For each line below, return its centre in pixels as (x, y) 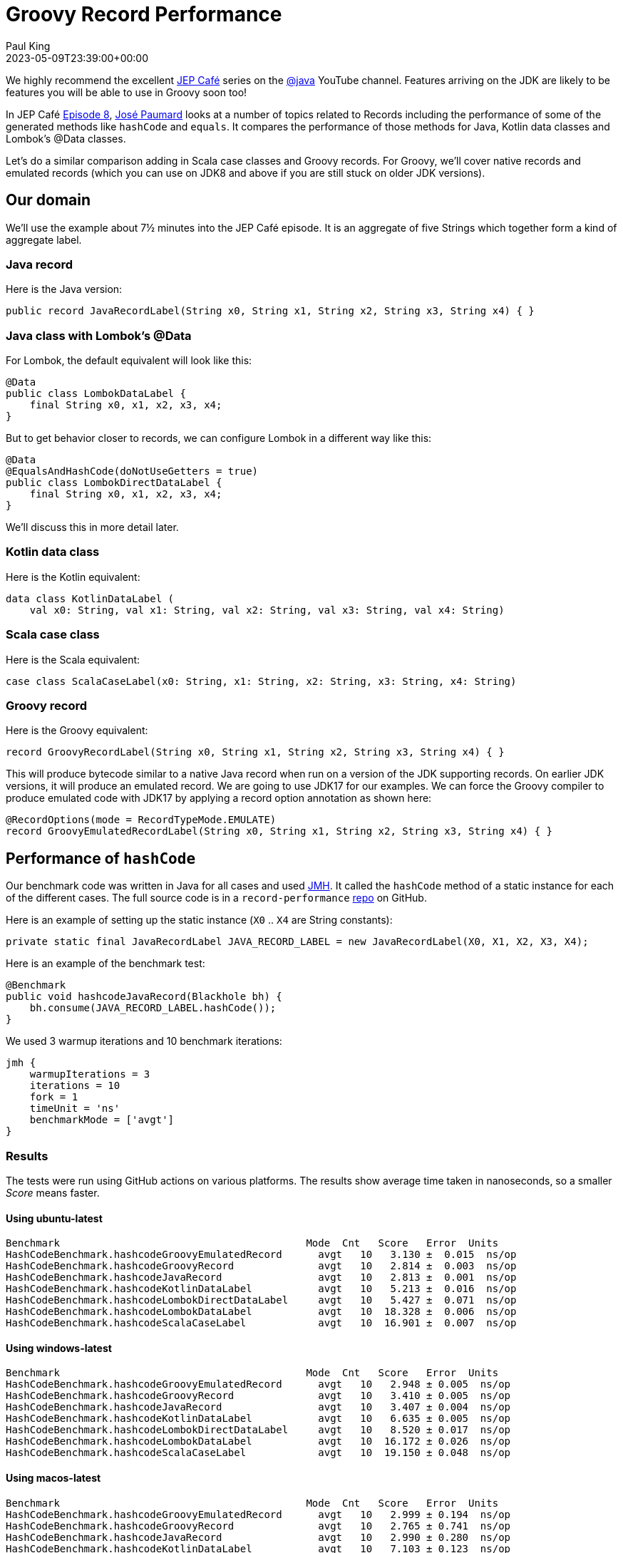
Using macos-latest (53, 1477)
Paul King (28, 46)
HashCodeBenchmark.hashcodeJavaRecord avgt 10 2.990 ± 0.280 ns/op (258, 1537)
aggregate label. (44, 239)
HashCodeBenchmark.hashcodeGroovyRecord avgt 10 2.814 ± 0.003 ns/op (261, 1266)
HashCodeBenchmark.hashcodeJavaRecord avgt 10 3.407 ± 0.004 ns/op (258, 1407)
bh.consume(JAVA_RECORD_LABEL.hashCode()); (153, 1008)
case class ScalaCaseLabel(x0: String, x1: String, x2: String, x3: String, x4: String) (261, 681)
